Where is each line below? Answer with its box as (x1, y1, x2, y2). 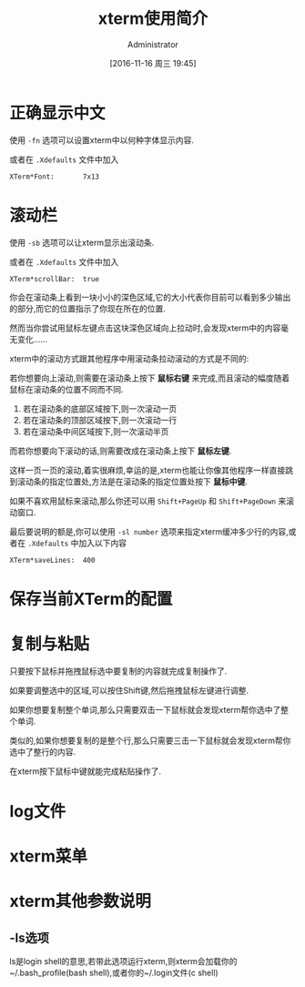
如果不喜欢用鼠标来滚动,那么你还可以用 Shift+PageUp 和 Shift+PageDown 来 (9, 495, 287, 506)
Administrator (127, 38, 179, 50)
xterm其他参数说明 (9, 891, 152, 911)
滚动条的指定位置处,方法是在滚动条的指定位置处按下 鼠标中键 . (16, 475, 249, 487)
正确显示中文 (9, 102, 107, 123)
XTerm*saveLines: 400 (9, 555, 96, 565)
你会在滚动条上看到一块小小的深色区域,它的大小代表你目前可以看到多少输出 (9, 291, 291, 302)
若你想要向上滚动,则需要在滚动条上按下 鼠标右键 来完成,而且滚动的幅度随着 (9, 372, 290, 383)
